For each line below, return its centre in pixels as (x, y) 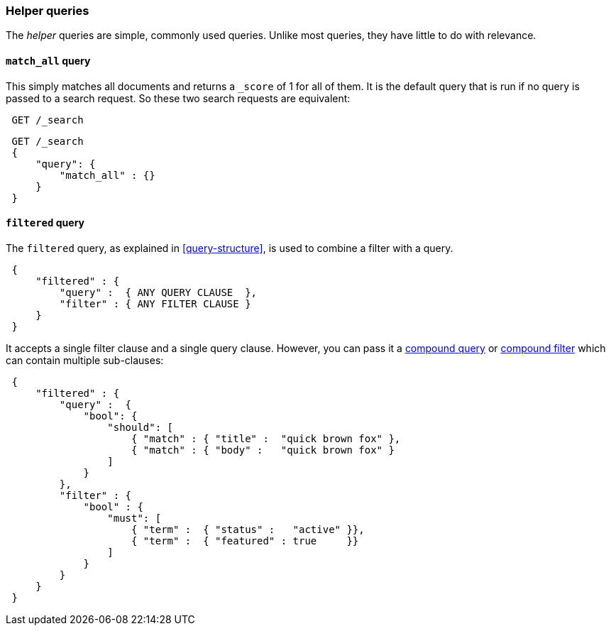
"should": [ (141, 427)
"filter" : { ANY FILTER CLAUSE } (155, 303)
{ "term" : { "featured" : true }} (245, 541)
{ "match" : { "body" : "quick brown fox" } (263, 450)
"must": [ (134, 518)
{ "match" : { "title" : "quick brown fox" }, (266, 438)
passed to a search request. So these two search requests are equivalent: (178, 98)
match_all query (48, 60)
